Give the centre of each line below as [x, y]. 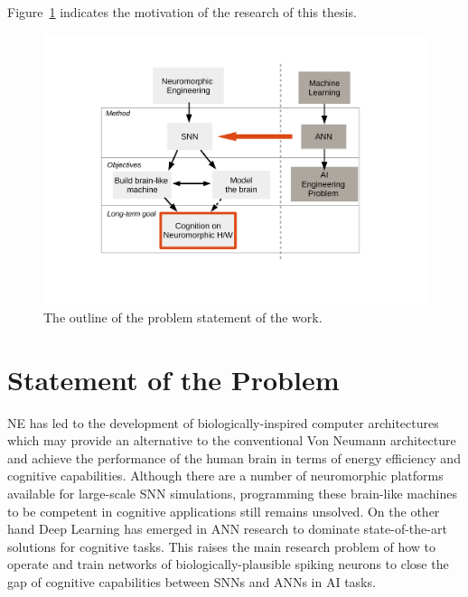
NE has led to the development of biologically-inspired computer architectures [223, 422]
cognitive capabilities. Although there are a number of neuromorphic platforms [225, 476]
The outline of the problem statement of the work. [183, 317]
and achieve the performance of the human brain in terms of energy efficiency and [234, 457]
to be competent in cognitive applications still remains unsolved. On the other [224, 511]
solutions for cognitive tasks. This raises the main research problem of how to [222, 546]
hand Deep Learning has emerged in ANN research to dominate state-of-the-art [227, 529]
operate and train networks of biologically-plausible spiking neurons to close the [228, 564]
